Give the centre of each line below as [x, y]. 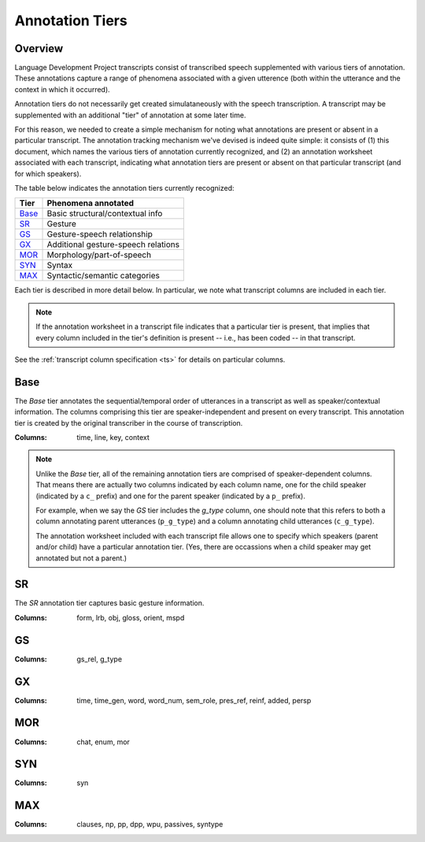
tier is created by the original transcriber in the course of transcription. [129, 423]
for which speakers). [48, 173]
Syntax [60, 266]
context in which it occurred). [62, 89]
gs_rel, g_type [99, 659]
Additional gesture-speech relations [113, 244]
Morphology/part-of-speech [99, 255]
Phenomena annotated [90, 203]
